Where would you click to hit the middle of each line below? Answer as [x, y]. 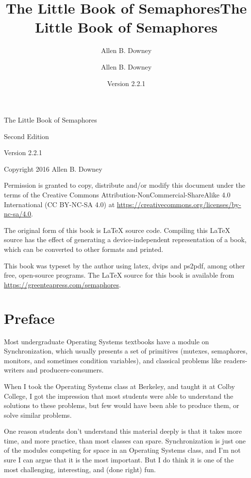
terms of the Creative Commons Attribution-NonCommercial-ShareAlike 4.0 [117, 195]
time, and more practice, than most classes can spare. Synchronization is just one [125, 440]
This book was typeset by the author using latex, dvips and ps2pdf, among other [125, 265]
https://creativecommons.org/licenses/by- [179, 204]
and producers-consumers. [65, 370]
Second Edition [26, 136]
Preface [29, 318]
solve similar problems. [38, 415]
